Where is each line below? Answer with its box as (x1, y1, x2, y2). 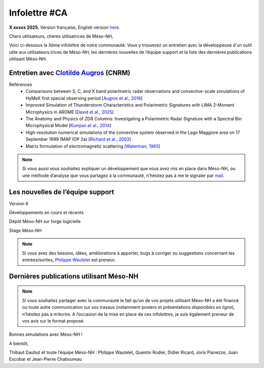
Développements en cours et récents (9, 210, 84, 215)
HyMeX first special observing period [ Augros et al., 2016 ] (25, 95, 143, 101)
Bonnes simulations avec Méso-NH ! (9, 331, 83, 337)
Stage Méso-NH (9, 227, 42, 233)
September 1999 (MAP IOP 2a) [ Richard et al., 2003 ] (25, 136, 132, 142)
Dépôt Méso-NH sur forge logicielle (9, 218, 81, 224)
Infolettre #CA (9, 7, 68, 18)
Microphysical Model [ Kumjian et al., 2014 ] (25, 123, 111, 129)
